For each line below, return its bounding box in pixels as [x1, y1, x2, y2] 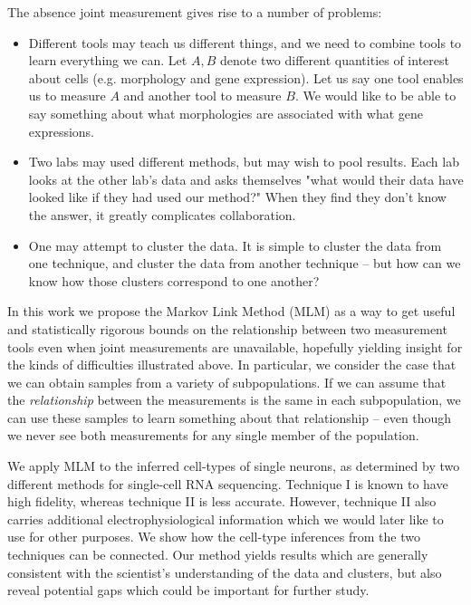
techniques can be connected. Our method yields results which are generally [7, 545, 428, 564]
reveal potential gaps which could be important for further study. [7, 581, 370, 600]
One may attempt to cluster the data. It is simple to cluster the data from [28, 235, 442, 254]
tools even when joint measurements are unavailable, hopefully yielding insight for [7, 337, 463, 356]
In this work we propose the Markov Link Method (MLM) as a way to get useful [7, 302, 456, 321]
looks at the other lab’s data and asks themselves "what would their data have [28, 169, 464, 188]
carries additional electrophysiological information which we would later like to [7, 509, 444, 528]
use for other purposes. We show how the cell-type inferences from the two [7, 527, 420, 546]
